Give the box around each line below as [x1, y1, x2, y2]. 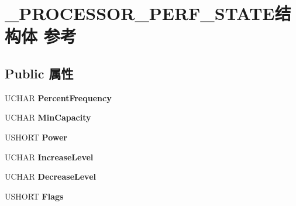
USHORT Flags [5, 190, 64, 202]
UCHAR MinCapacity [5, 111, 91, 123]
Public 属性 [5, 64, 74, 82]
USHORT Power [5, 131, 67, 143]
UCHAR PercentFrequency [5, 91, 112, 104]
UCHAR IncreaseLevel [5, 150, 94, 163]
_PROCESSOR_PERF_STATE [5, 1, 275, 25]
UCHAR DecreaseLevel [5, 170, 96, 183]
